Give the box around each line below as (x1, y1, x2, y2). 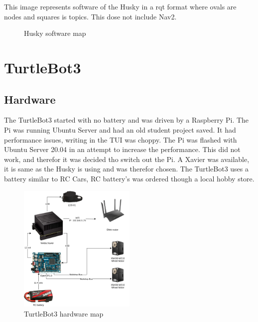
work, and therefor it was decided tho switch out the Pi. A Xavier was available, (4, 154, 250, 164)
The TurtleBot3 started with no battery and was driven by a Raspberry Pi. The (4, 115, 249, 125)
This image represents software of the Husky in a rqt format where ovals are (4, 1, 237, 11)
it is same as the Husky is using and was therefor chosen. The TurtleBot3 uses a (4, 163, 249, 174)
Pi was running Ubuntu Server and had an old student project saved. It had (4, 124, 236, 135)
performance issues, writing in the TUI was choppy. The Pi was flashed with (4, 134, 237, 145)
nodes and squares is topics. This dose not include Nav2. (4, 11, 177, 21)
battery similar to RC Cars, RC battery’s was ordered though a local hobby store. (4, 173, 255, 183)
